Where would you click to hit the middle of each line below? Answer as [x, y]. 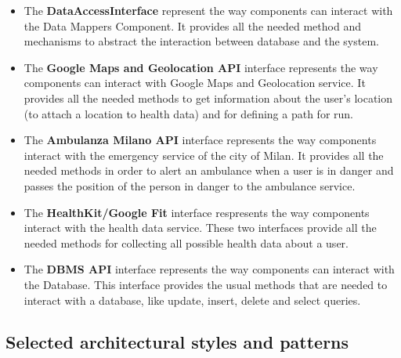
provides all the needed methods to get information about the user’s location [208, 98]
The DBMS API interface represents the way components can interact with [209, 269]
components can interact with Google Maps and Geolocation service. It [195, 83]
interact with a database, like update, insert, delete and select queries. [192, 300]
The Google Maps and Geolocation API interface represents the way [201, 67]
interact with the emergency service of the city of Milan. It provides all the [204, 155]
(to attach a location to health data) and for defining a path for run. [188, 113]
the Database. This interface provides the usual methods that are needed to [206, 284]
